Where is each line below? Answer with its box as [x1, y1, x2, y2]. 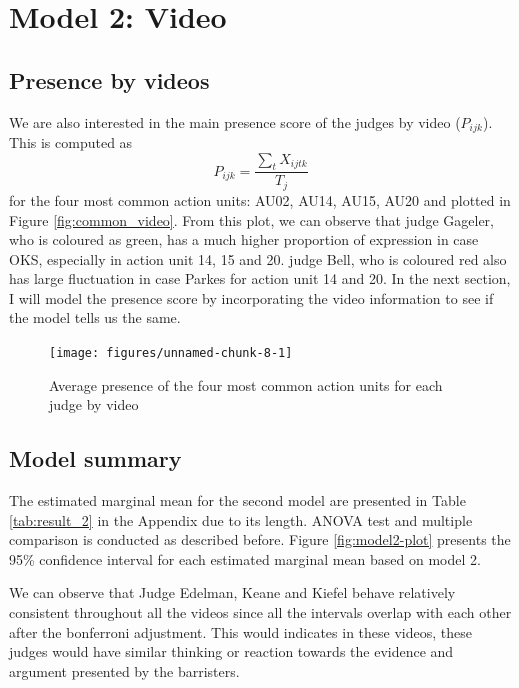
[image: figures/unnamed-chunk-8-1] [49, 346, 293, 361]
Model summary [9, 443, 182, 474]
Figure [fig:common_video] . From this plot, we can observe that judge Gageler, [9, 209, 494, 230]
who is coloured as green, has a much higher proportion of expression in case [9, 229, 479, 250]
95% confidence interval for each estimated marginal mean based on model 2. [9, 548, 481, 569]
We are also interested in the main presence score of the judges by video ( [9, 111, 461, 132]
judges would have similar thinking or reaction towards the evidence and [9, 641, 454, 662]
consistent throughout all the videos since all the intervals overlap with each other [9, 602, 512, 623]
